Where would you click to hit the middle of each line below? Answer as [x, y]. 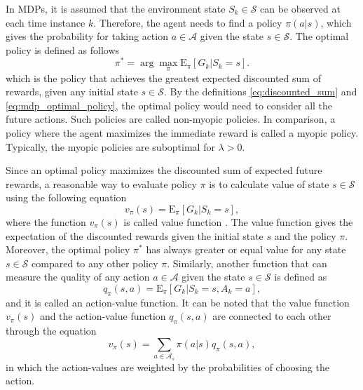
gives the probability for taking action [87, 36]
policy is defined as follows [63, 49]
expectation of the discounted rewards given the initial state [135, 235]
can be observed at [300, 8]
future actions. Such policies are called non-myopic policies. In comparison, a [171, 119]
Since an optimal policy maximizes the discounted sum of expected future [164, 170]
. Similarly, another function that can [247, 263]
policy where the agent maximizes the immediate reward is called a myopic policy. [182, 133]
